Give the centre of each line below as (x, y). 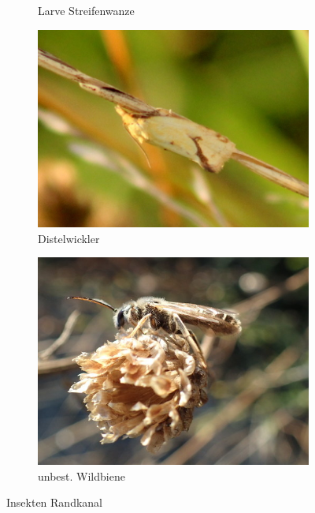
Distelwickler (69, 238)
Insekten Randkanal (55, 502)
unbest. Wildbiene (82, 476)
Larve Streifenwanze (86, 10)
